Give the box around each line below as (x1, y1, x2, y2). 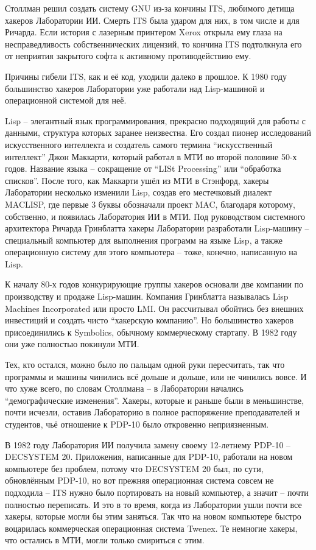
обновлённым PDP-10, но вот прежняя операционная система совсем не (5, 474, 274, 487)
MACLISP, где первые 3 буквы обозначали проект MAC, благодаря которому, (5, 197, 295, 210)
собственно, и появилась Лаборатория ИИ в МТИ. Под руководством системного (5, 210, 306, 222)
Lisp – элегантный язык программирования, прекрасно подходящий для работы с (5, 114, 306, 127)
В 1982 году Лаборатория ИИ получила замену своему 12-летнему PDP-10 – (5, 438, 291, 451)
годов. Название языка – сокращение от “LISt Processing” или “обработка (5, 162, 281, 175)
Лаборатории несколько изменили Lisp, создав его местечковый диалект (5, 186, 272, 199)
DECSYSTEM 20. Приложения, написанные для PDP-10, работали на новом (5, 450, 293, 463)
